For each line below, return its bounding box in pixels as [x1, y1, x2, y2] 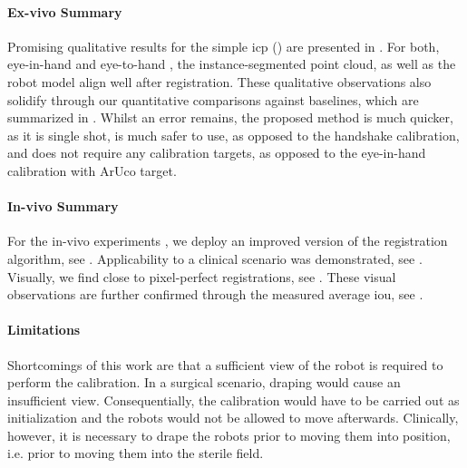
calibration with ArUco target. [7, 161, 177, 180]
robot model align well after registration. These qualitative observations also [7, 72, 432, 91]
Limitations [7, 320, 81, 339]
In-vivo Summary [7, 197, 119, 216]
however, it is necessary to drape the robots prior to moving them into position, [7, 425, 451, 444]
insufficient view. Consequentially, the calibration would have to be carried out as [7, 390, 460, 409]
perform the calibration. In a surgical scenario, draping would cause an [7, 373, 401, 392]
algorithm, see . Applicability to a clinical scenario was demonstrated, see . [7, 249, 423, 268]
